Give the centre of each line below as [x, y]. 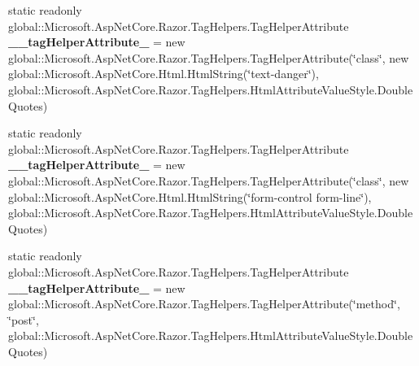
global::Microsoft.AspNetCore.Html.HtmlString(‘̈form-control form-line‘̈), [190, 196]
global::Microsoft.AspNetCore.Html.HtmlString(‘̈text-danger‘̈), [164, 74]
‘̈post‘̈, [24, 319]
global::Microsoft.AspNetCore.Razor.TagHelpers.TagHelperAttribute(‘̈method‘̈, [204, 304]
